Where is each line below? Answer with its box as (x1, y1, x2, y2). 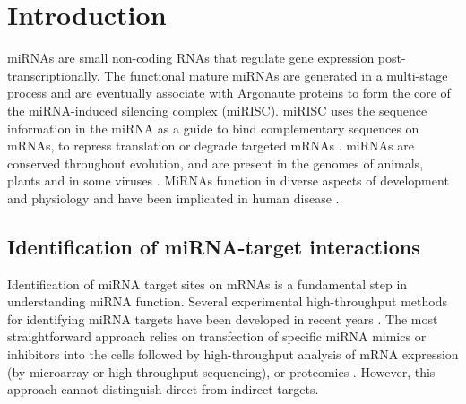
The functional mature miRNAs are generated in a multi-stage (104, 65, 448, 84)
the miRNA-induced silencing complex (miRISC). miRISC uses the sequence (7, 100, 427, 119)
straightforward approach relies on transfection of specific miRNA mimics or (7, 327, 427, 346)
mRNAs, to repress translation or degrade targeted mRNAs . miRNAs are (7, 136, 414, 155)
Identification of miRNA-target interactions (7, 232, 420, 260)
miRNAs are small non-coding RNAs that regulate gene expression (7, 48, 375, 67)
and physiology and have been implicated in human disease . (7, 188, 340, 207)
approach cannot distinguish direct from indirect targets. (7, 380, 319, 399)
